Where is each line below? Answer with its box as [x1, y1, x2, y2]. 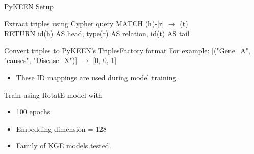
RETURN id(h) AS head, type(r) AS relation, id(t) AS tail [4, 28, 190, 39]
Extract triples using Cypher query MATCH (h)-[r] [4, 18, 164, 28]
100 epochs [16, 106, 50, 117]
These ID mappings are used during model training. [16, 72, 179, 82]
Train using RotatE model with [4, 89, 103, 100]
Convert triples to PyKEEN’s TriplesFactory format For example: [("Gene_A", [4, 45, 250, 55]
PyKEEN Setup [4, 1, 54, 11]
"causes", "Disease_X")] [4, 55, 78, 66]
